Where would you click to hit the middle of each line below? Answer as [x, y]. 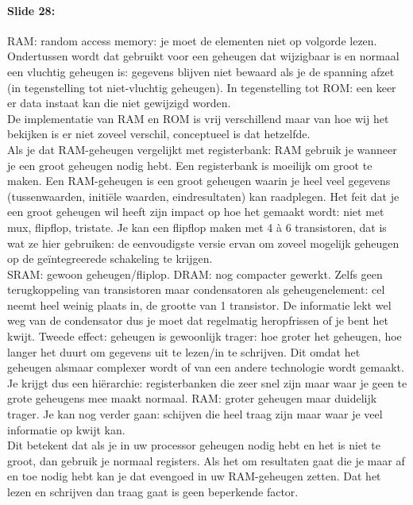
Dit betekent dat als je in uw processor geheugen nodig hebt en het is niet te [194, 445]
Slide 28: [31, 10]
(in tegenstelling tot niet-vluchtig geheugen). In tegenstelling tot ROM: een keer [202, 87]
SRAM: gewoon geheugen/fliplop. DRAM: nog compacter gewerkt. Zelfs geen [195, 274]
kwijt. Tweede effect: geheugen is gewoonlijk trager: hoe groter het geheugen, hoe [205, 336]
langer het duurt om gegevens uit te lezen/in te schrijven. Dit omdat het [184, 351]
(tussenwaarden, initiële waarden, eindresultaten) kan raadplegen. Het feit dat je [203, 196]
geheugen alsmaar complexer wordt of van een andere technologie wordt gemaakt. [206, 367]
